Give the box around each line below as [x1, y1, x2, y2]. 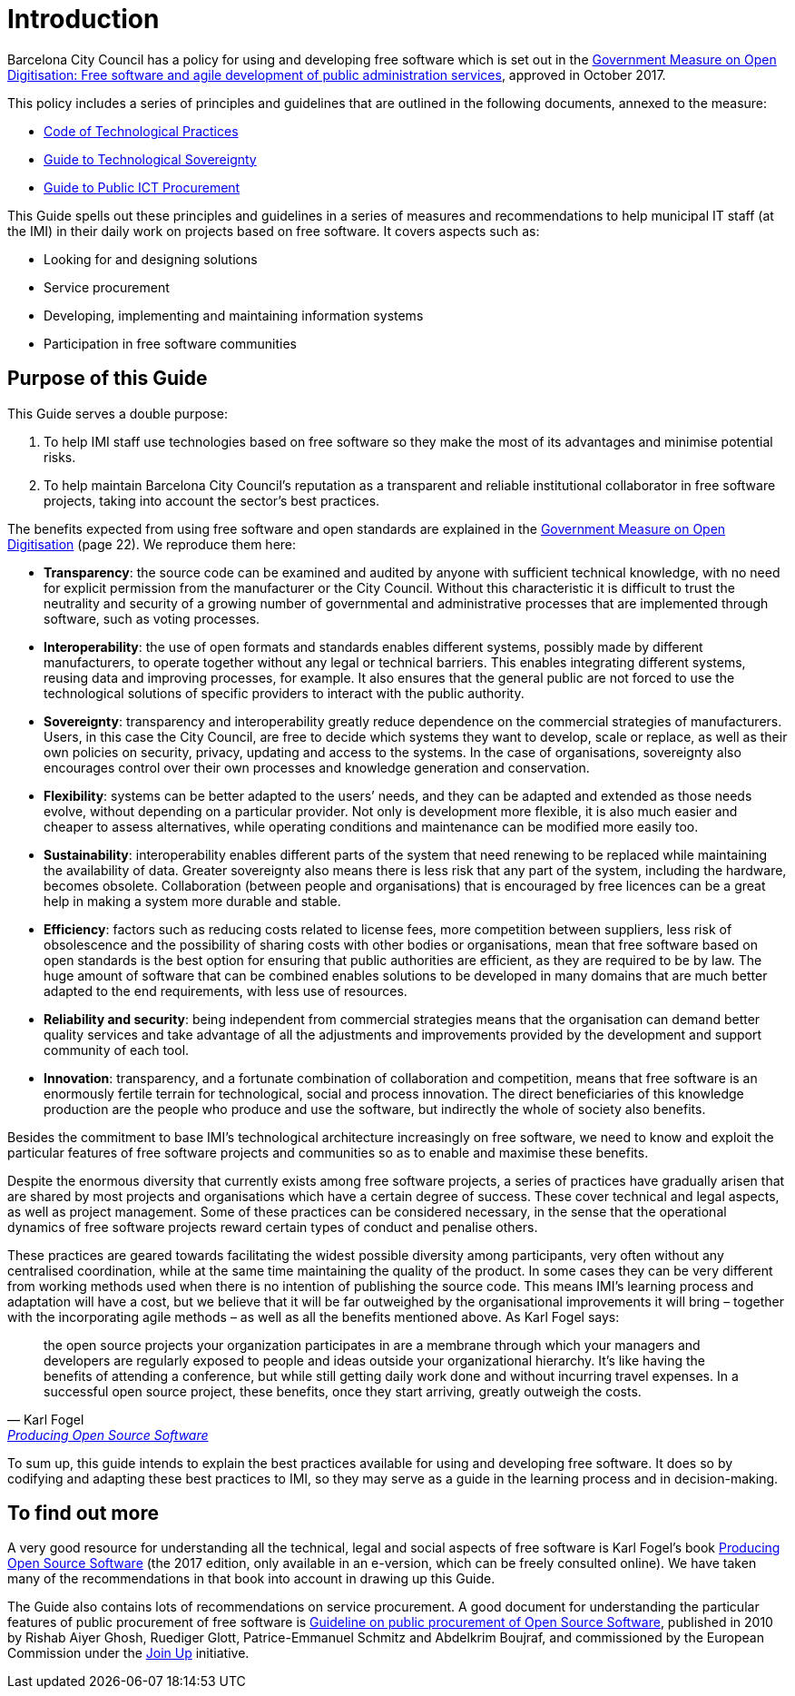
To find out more [7, 1502, 159, 1525]
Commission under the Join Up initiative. [7, 1645, 250, 1661]
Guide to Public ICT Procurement [44, 179, 240, 195]
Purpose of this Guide [7, 367, 208, 390]
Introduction [7, 4, 160, 35]
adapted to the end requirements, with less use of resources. [44, 982, 407, 999]
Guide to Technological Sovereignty [44, 151, 257, 167]
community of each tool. [44, 1041, 190, 1058]
